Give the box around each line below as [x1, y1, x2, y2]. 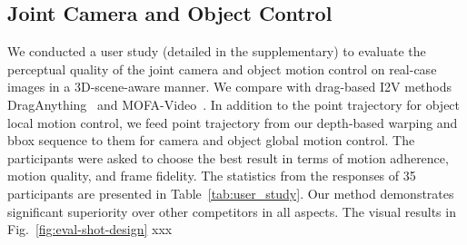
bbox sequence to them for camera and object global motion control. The [7, 131, 415, 150]
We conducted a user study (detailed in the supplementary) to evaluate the [7, 42, 426, 61]
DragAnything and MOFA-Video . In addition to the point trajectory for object [7, 94, 461, 113]
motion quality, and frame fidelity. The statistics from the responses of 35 [7, 166, 416, 185]
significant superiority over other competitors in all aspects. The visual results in [7, 201, 456, 220]
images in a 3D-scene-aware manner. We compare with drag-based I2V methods [7, 77, 452, 96]
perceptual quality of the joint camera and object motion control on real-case [7, 59, 437, 78]
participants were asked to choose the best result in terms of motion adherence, [7, 148, 449, 167]
